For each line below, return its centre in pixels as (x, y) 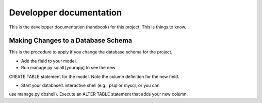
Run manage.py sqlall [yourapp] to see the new (68, 68)
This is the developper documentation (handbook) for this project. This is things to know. (98, 27)
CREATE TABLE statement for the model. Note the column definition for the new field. (94, 77)
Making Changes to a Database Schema (71, 41)
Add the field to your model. (49, 61)
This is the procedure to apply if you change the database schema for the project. (91, 52)
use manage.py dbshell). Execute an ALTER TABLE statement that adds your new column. (98, 94)
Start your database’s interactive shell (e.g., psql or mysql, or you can (90, 85)
